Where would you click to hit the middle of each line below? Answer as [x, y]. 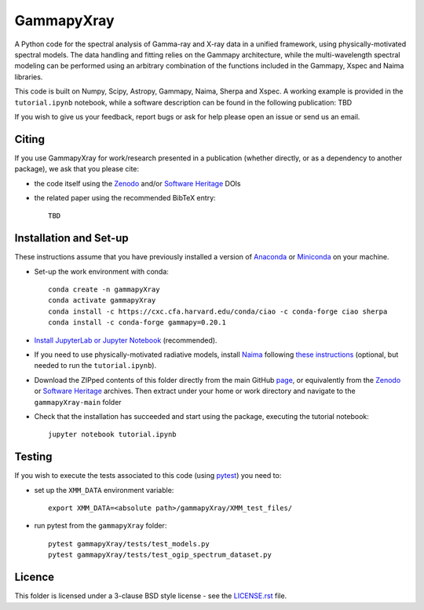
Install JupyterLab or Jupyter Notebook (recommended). [126, 340]
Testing [33, 457]
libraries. [29, 77]
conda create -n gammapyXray [104, 290]
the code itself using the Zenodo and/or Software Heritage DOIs [137, 183]
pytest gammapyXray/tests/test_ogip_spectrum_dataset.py [160, 555]
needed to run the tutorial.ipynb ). [95, 366]
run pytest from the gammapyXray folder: [101, 526]
